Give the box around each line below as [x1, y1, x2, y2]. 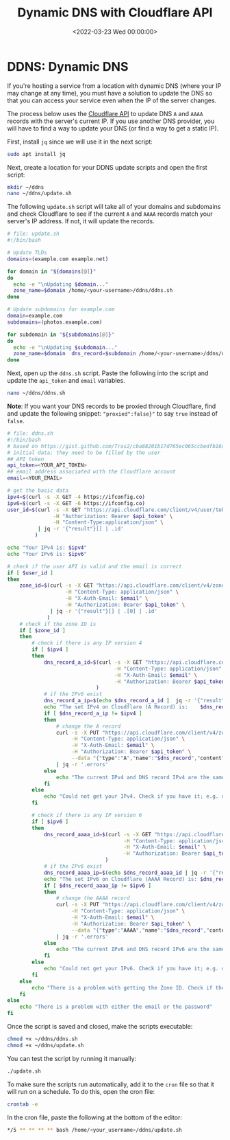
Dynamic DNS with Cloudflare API [17, 5, 213, 21]
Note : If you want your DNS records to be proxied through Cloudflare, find [7, 402, 216, 410]
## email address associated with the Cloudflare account [7, 469, 176, 476]
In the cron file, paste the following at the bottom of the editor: [7, 1113, 183, 1121]
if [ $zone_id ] [19, 627, 66, 634]
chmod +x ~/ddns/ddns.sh [7, 1036, 78, 1042]
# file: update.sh [7, 230, 60, 238]
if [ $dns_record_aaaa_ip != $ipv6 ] [43, 882, 152, 889]
